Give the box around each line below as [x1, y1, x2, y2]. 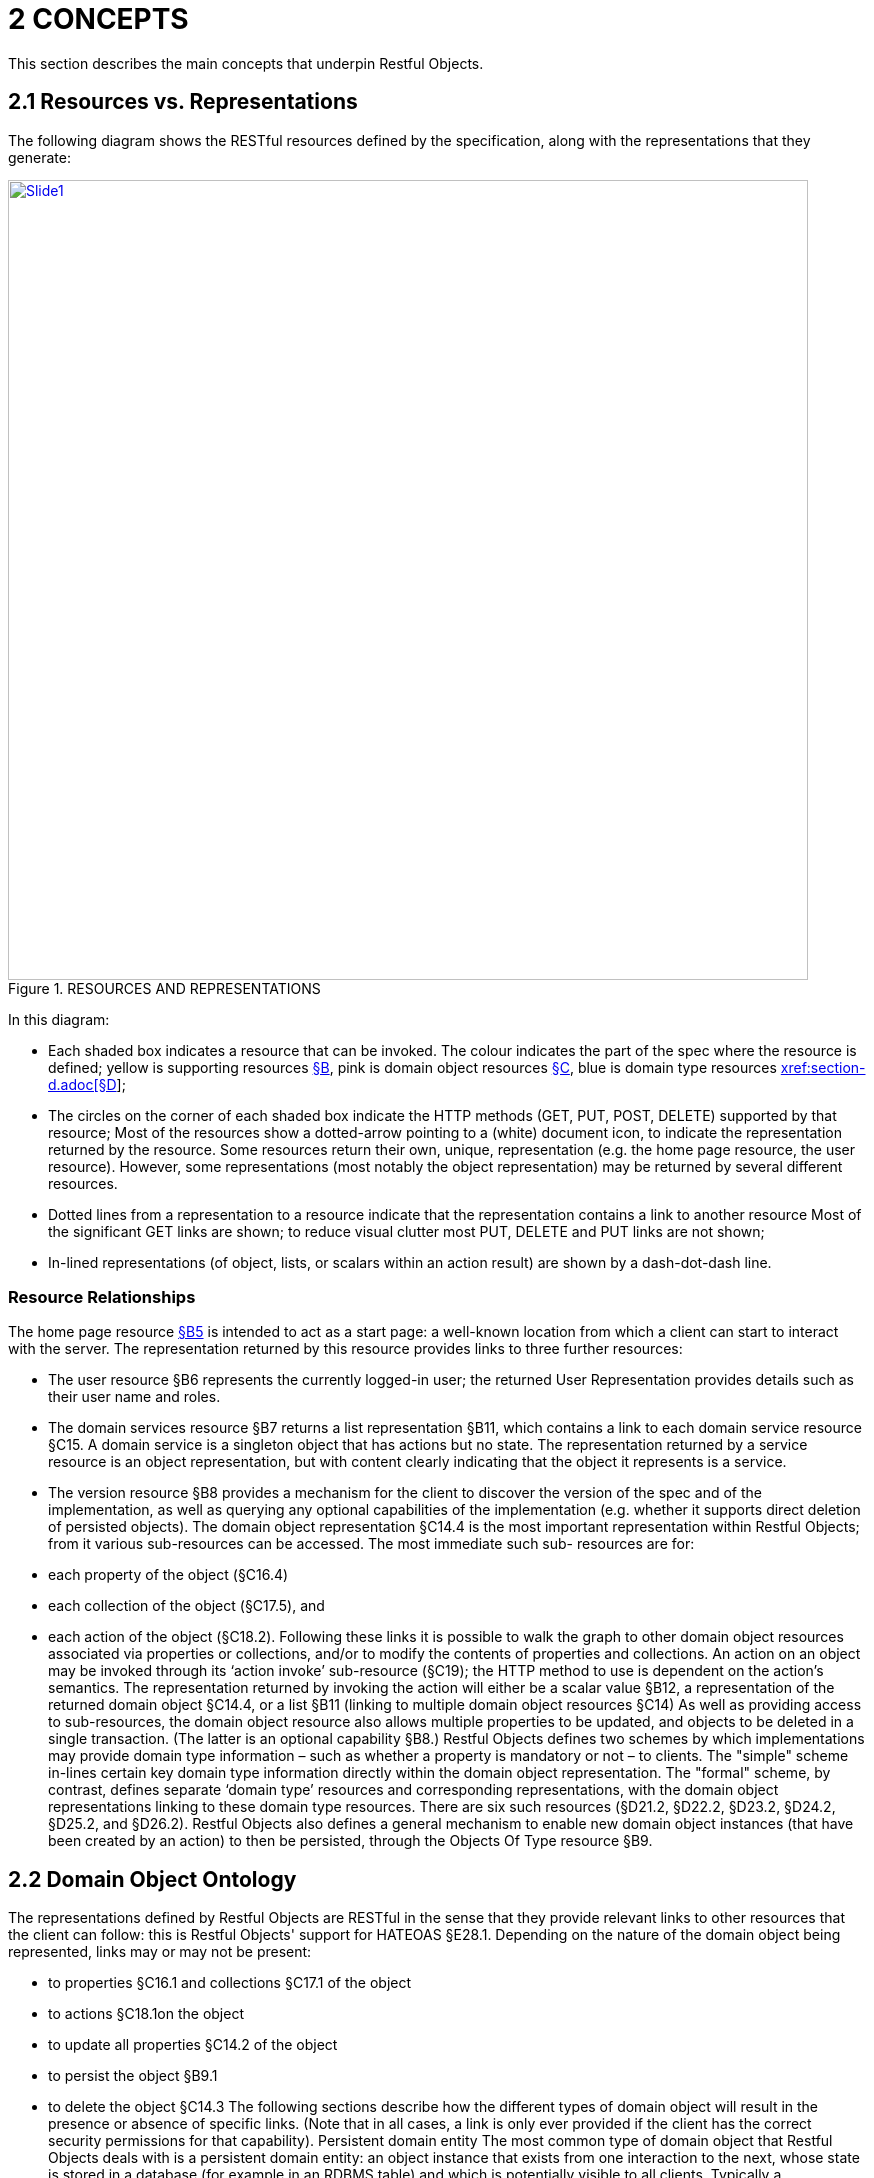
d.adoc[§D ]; [48, 1075, 126, 1093]
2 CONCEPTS [8, 2, 189, 36]
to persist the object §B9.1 [48, 2067, 218, 2085]
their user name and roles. [48, 1388, 221, 1406]
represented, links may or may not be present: [8, 1943, 312, 1961]
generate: [8, 148, 71, 166]
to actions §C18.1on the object [48, 2005, 244, 2023]
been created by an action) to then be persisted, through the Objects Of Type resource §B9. [48, 1832, 653, 1850]
